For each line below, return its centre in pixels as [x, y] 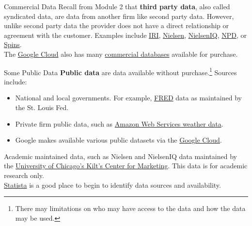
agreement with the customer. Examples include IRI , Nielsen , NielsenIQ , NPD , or [125, 35]
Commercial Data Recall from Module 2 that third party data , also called [117, 6]
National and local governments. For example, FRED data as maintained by [128, 98]
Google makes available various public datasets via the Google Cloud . [118, 140]
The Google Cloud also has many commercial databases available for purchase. [121, 54]
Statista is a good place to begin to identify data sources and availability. [112, 185]
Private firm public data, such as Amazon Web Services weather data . [119, 123]
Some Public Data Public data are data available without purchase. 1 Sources [120, 71]
